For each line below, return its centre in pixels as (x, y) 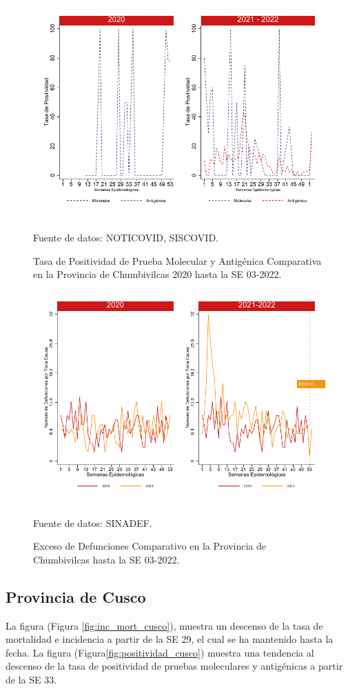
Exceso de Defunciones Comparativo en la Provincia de (150, 546)
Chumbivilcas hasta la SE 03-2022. (106, 559)
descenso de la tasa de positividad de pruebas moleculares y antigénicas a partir (174, 666)
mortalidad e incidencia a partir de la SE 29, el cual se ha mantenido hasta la (170, 639)
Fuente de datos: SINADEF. (93, 522)
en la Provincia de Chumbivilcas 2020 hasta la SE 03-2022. (157, 274)
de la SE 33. (31, 680)
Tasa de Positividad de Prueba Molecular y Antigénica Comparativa (177, 260)
